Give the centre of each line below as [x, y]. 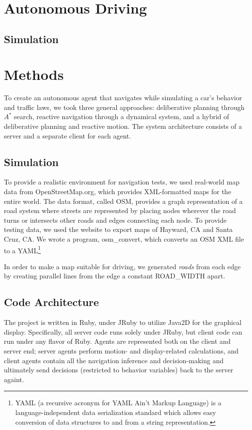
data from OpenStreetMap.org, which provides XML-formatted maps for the [118, 192]
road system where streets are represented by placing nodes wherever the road [120, 210]
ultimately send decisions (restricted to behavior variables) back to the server [119, 370]
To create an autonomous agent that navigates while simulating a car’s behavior [123, 98]
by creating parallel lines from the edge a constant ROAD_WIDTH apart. [115, 276]
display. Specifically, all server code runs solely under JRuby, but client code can [123, 331]
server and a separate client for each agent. [68, 135]
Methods [34, 74]
